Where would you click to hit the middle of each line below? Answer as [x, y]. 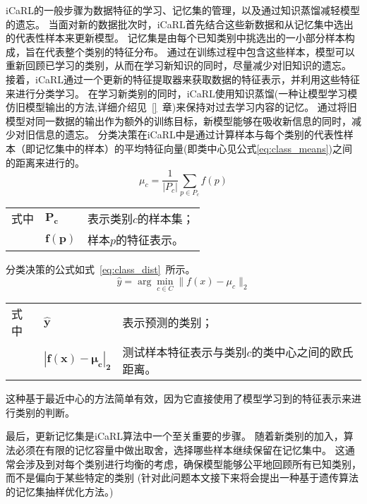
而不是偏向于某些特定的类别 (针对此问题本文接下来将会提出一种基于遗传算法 [182, 478]
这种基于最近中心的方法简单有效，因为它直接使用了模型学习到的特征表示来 [179, 398]
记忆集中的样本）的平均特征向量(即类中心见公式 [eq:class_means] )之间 [194, 148]
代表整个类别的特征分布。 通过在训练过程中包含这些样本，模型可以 [200, 51]
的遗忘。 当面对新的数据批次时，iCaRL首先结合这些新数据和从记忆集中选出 [180, 24]
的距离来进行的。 [45, 162]
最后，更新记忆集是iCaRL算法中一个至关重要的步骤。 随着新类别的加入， [175, 436]
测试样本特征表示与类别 [185, 352]
